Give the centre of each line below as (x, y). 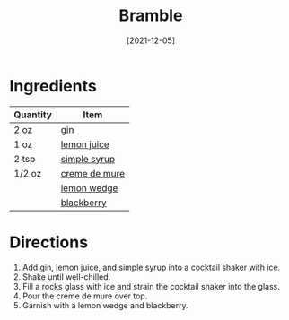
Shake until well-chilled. (66, 277)
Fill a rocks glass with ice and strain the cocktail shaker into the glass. (151, 286)
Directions (48, 242)
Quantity (33, 115)
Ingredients (53, 86)
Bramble (151, 16)
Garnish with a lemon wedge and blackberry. (105, 305)
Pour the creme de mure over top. (85, 296)
